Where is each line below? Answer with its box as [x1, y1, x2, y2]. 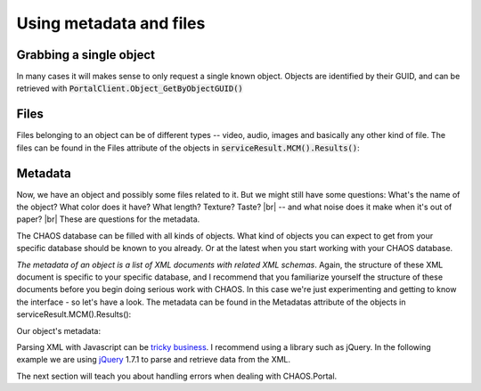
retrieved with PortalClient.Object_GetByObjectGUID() [16, 83, 244, 94]
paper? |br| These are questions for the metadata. [16, 214, 200, 224]
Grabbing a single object [16, 47, 156, 62]
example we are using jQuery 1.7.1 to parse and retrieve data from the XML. [16, 354, 291, 365]
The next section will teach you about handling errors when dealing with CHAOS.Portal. [16, 371, 338, 381]
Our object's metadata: [16, 325, 102, 336]
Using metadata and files [16, 13, 206, 33]
